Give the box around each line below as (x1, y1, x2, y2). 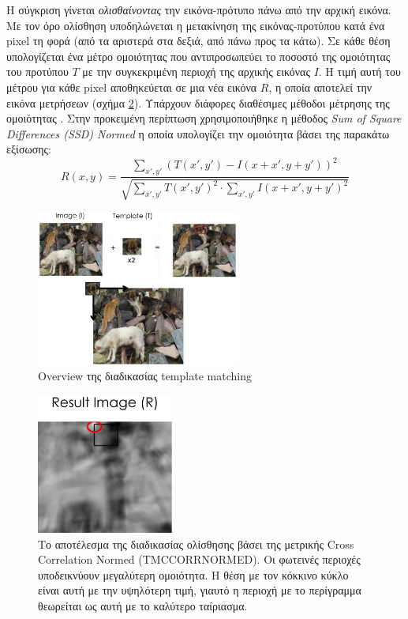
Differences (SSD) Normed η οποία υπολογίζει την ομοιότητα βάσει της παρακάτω (6, 125, 390, 142)
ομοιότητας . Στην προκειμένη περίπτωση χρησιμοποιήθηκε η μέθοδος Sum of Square (6, 110, 402, 126)
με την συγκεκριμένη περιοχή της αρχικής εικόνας (82, 63, 310, 80)
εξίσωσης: (6, 141, 51, 157)
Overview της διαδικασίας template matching (38, 368, 252, 384)
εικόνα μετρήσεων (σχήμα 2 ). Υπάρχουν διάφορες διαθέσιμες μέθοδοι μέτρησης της (6, 94, 390, 111)
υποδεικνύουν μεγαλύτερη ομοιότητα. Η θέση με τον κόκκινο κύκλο (38, 566, 349, 583)
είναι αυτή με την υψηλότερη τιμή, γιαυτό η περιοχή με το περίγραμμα (38, 582, 361, 598)
